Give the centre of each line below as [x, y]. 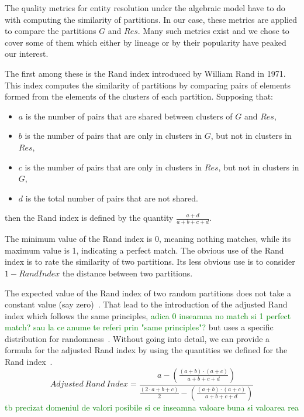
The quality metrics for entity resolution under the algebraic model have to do [145, 8]
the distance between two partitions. [127, 273]
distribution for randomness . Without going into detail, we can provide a [137, 338]
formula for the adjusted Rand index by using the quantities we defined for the [146, 350]
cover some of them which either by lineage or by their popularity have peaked [146, 42]
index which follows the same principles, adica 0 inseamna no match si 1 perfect [148, 315]
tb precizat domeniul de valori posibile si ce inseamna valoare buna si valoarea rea [152, 407]
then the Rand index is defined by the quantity [89, 218]
